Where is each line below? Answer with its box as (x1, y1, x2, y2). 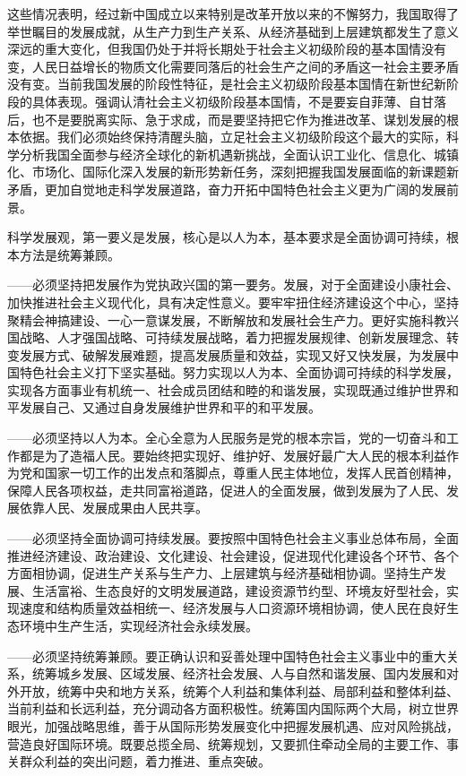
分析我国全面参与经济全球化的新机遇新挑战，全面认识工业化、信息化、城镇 (19, 144, 459, 163)
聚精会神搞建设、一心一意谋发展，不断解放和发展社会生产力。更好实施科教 (7, 310, 446, 329)
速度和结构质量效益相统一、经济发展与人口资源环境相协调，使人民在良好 (19, 599, 446, 617)
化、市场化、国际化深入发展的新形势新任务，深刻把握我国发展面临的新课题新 (7, 162, 459, 181)
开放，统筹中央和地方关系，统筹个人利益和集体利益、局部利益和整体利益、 (19, 681, 459, 700)
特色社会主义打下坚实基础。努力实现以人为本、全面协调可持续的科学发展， (19, 363, 459, 382)
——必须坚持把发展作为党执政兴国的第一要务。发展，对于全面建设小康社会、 (7, 275, 459, 294)
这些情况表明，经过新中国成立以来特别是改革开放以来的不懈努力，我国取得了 (7, 4, 459, 22)
